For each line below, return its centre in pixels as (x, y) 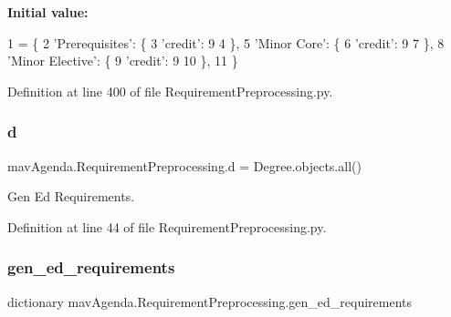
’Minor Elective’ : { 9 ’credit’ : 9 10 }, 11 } (123, 61)
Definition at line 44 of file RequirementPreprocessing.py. (167, 226)
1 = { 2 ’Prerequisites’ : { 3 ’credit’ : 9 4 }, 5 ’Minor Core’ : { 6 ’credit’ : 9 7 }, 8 (226, 42)
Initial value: (48, 12)
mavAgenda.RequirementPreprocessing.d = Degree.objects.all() (184, 165)
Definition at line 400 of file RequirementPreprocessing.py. (170, 91)
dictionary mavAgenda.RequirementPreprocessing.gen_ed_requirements (210, 301)
